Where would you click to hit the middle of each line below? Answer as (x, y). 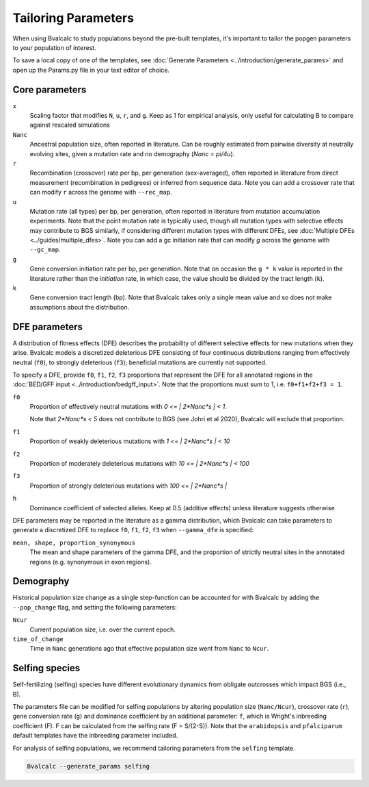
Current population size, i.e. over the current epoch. (102, 629)
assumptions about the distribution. (80, 307)
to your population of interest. (54, 47)
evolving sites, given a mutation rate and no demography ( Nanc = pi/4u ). (132, 153)
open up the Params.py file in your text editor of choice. (91, 70)
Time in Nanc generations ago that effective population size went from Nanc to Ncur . (149, 649)
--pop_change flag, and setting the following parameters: (95, 607)
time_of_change (38, 639)
